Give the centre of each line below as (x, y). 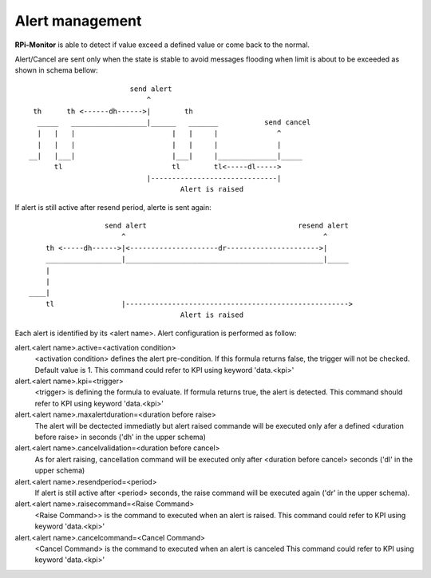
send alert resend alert (226, 226)
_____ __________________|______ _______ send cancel (174, 122)
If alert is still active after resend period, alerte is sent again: (113, 207)
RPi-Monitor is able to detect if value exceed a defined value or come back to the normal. (162, 45)
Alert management (78, 21)
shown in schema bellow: (57, 70)
